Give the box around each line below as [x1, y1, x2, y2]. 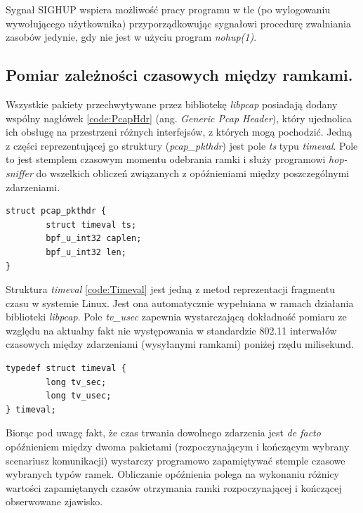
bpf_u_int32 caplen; [46, 233, 142, 244]
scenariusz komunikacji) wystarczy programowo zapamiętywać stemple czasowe [6, 453, 345, 467]
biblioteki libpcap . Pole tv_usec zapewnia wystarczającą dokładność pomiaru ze [6, 309, 347, 324]
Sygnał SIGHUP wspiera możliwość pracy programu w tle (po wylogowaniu [6, 2, 331, 16]
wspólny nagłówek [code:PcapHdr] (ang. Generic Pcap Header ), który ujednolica [6, 110, 352, 125]
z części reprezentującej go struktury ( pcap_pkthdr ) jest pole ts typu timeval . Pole [6, 138, 358, 152]
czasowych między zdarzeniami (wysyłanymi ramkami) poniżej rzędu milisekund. [6, 337, 354, 351]
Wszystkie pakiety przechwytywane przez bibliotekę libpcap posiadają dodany [6, 96, 338, 111]
